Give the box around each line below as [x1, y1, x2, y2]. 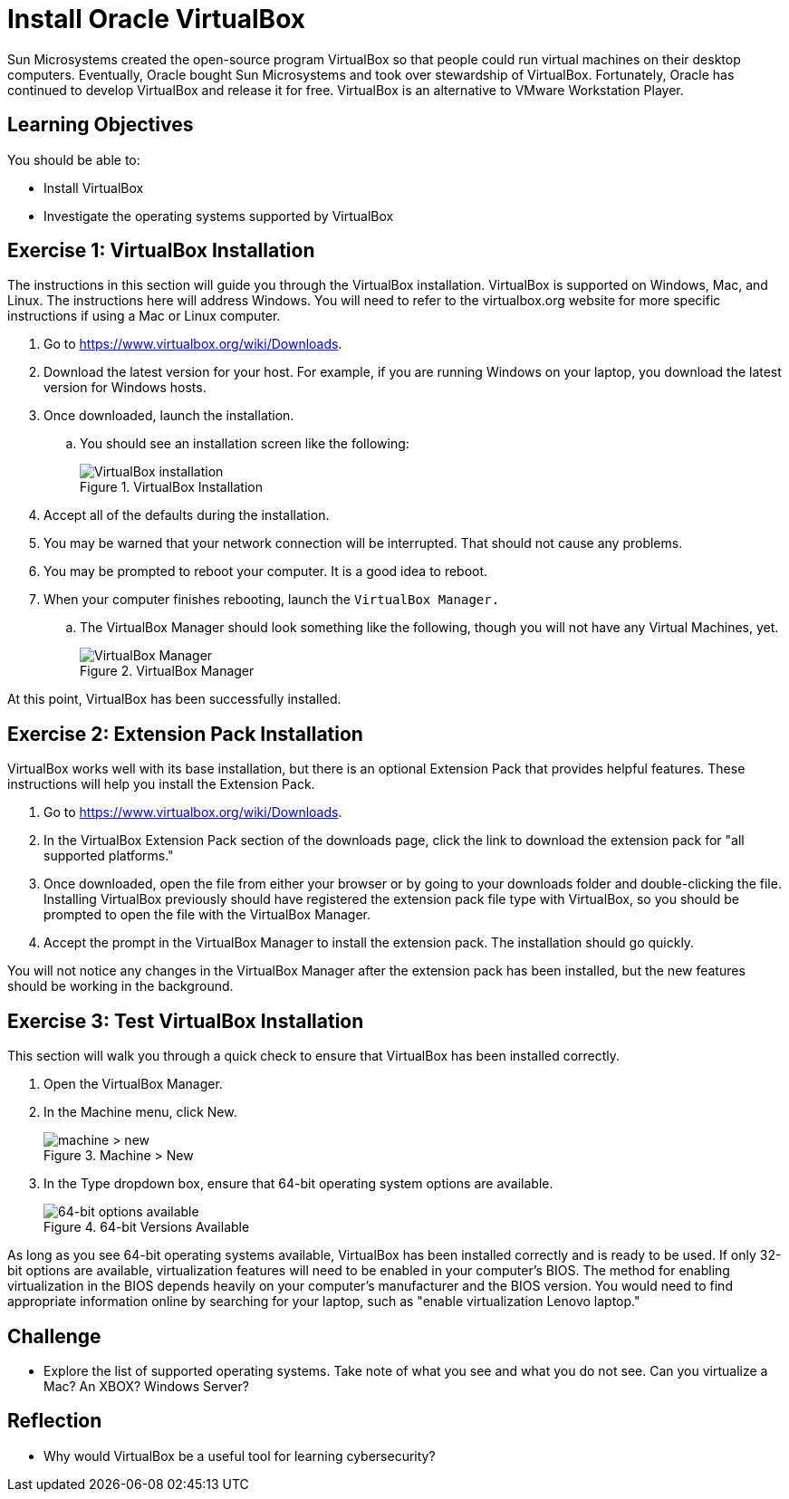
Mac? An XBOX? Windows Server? [43, 1378, 249, 1394]
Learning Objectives [7, 113, 194, 137]
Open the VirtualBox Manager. [43, 1076, 223, 1092]
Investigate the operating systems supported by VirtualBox [43, 207, 394, 224]
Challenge [7, 1324, 101, 1348]
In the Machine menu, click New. [43, 1104, 237, 1120]
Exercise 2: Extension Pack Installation [7, 722, 363, 745]
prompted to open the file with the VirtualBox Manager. [43, 907, 370, 923]
